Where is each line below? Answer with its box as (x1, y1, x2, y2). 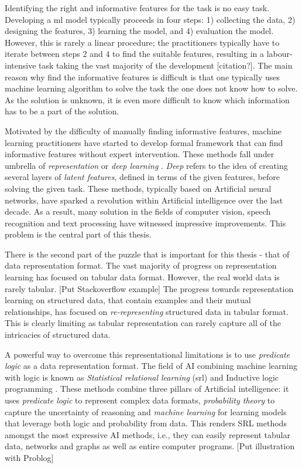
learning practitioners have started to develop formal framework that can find (5, 136, 283, 148)
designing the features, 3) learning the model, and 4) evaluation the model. (5, 25, 274, 37)
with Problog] (5, 451, 54, 463)
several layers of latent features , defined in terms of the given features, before (5, 171, 280, 183)
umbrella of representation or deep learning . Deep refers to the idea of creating (5, 159, 288, 171)
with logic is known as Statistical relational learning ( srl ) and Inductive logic (5, 371, 279, 383)
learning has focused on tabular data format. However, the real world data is (5, 271, 280, 283)
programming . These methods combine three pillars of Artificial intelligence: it (5, 382, 289, 395)
